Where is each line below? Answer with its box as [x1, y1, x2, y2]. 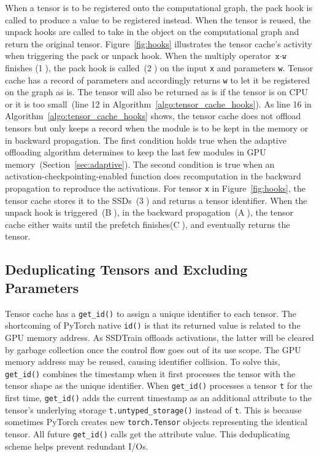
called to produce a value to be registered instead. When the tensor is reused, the [5, 13, 311, 26]
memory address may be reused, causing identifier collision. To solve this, [5, 355, 280, 368]
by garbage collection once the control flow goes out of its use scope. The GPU [5, 343, 301, 356]
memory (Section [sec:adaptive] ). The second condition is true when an [5, 157, 275, 170]
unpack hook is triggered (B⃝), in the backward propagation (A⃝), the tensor [5, 206, 294, 219]
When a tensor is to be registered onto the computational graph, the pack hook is [5, 1, 312, 14]
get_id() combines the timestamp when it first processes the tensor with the [5, 367, 296, 380]
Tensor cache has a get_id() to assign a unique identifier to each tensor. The [5, 307, 297, 319]
